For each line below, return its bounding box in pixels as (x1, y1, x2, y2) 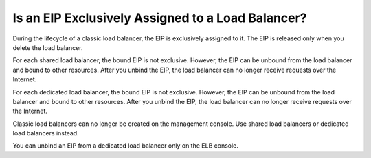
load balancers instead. (12, 129, 79, 137)
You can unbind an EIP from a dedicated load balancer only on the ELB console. (12, 142, 238, 150)
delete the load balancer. (12, 43, 83, 51)
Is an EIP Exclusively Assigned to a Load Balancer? (12, 10, 307, 25)
